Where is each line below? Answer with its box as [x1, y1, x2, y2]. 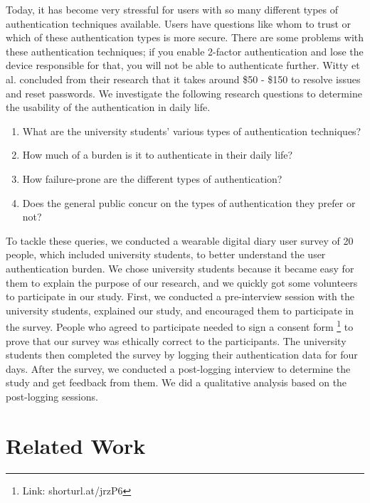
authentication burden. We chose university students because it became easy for [6, 260, 354, 275]
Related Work [6, 430, 146, 460]
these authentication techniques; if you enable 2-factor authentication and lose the [6, 43, 364, 58]
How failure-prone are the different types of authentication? [22, 171, 282, 186]
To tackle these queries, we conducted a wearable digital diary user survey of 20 [6, 233, 354, 248]
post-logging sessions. [6, 388, 98, 403]
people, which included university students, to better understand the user [6, 247, 326, 262]
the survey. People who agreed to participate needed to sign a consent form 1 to [6, 317, 354, 334]
